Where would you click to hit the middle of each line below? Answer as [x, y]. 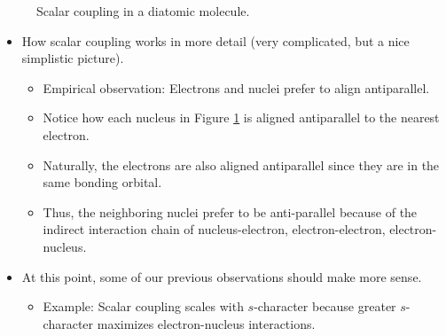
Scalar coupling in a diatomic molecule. [143, 11]
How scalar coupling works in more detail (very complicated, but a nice [215, 40]
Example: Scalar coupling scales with [143, 306]
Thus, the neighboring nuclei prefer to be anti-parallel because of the [230, 211]
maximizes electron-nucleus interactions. [206, 323]
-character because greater [325, 306]
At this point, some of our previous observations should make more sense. [222, 276]
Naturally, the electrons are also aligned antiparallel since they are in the [241, 164]
